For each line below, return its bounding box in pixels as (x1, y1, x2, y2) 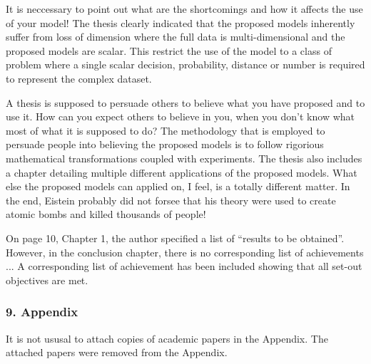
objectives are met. (6, 272, 88, 287)
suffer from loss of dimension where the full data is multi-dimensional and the (6, 29, 345, 44)
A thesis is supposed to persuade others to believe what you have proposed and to (6, 95, 365, 110)
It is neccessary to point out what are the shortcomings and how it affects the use (6, 1, 363, 16)
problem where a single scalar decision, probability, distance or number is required (6, 57, 365, 72)
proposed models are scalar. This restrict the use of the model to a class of (6, 43, 332, 58)
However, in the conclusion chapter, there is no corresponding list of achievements (6, 244, 364, 259)
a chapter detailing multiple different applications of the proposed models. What (6, 165, 357, 180)
